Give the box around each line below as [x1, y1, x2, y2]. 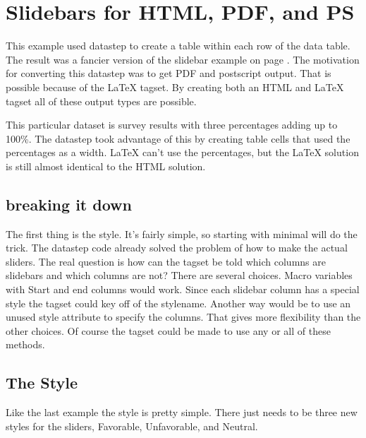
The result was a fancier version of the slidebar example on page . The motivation [6, 52, 360, 66]
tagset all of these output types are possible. [6, 93, 197, 108]
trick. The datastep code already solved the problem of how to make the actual [6, 240, 348, 255]
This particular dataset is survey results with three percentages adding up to [6, 117, 338, 132]
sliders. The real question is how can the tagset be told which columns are [6, 254, 326, 268]
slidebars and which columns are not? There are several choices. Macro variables [6, 268, 353, 283]
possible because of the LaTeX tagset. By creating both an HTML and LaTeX [6, 79, 344, 94]
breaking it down [6, 193, 132, 215]
